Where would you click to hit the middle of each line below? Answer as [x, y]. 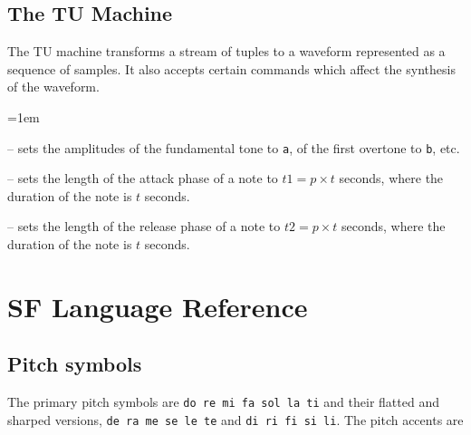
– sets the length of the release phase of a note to [144, 226]
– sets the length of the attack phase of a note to [143, 178]
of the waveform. [53, 87]
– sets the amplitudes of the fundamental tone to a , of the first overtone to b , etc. [234, 147]
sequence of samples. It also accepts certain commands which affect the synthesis [231, 68]
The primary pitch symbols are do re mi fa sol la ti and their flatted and [223, 402]
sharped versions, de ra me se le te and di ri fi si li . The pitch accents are [235, 419]
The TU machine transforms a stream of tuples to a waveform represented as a [226, 51]
